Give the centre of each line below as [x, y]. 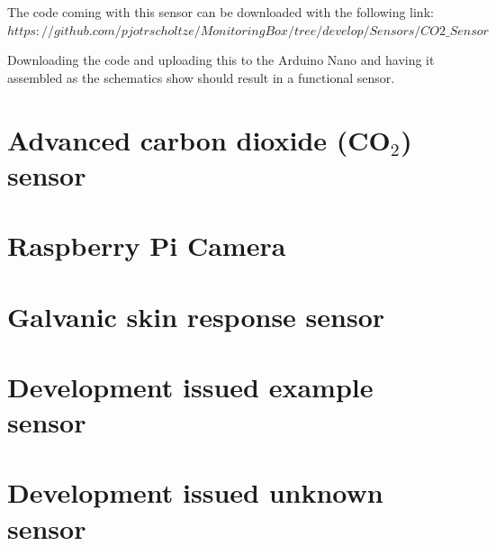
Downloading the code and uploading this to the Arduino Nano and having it [221, 60]
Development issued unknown [195, 492]
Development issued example [190, 386]
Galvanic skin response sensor [196, 316]
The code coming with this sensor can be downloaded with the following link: [221, 12]
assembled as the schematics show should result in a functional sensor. [201, 77]
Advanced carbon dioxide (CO [199, 139]
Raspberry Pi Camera [147, 246]
